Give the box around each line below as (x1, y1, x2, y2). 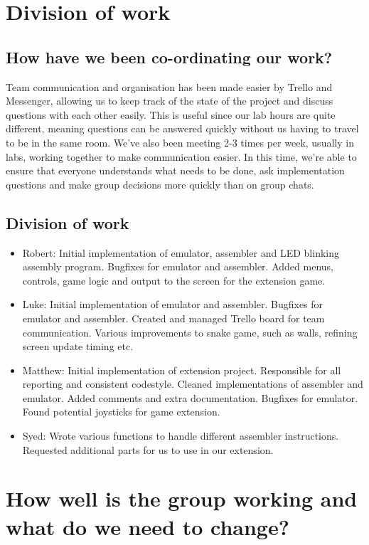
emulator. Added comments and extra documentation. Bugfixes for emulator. (22, 390, 358, 405)
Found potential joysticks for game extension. (22, 404, 220, 419)
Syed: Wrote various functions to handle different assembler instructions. (22, 428, 339, 443)
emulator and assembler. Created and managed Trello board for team (22, 310, 325, 325)
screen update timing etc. (22, 339, 134, 354)
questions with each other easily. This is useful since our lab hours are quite (6, 107, 336, 122)
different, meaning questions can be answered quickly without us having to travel (6, 121, 359, 136)
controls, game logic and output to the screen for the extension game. (22, 272, 326, 287)
